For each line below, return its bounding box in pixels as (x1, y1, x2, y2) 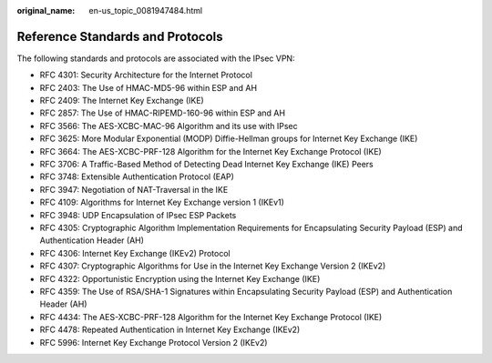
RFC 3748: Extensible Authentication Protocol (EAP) (39, 171, 234, 182)
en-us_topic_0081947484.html (88, 5, 203, 15)
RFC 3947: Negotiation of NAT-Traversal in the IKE (39, 184, 229, 195)
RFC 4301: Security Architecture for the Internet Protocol (39, 69, 252, 81)
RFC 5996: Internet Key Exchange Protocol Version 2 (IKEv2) (39, 337, 268, 348)
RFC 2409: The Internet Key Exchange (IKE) (39, 96, 204, 106)
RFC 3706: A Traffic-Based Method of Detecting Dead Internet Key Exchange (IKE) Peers (39, 159, 374, 170)
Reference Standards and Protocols (16, 28, 223, 45)
